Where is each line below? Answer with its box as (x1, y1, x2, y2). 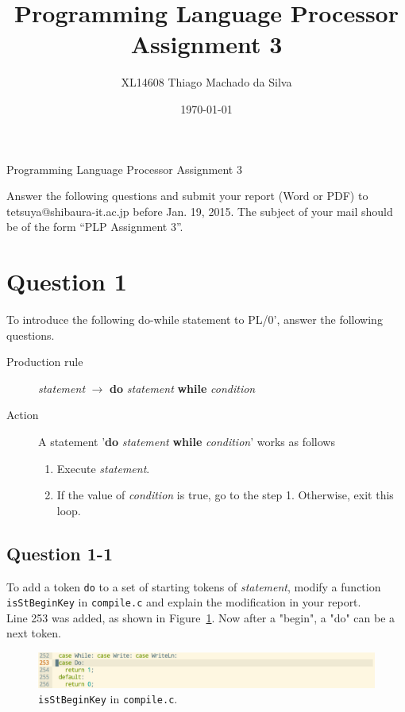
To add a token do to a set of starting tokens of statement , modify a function (6, 578, 381, 595)
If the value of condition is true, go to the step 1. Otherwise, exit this (56, 487, 394, 503)
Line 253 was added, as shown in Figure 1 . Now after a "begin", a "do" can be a (6, 609, 395, 625)
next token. (6, 625, 61, 641)
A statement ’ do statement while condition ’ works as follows (38, 433, 335, 449)
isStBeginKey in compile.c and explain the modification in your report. (6, 594, 361, 610)
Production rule (6, 353, 83, 370)
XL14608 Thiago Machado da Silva (121, 74, 292, 90)
